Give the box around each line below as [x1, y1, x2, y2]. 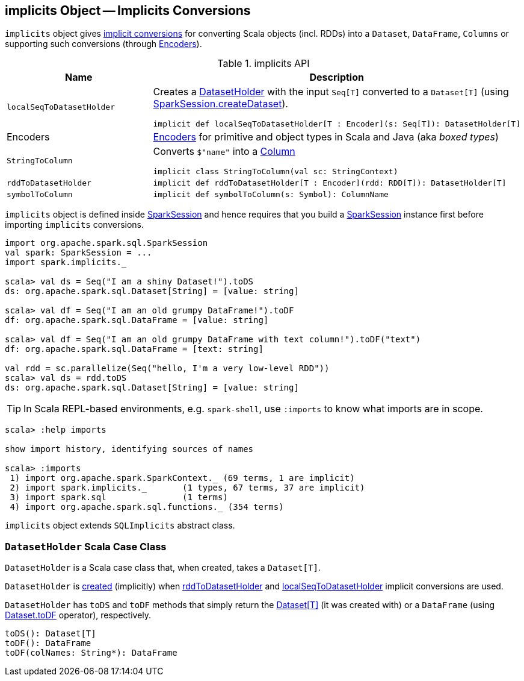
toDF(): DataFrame [5, 638, 91, 648]
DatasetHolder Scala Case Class [5, 540, 167, 553]
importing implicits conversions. [5, 219, 144, 230]
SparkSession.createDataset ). [153, 98, 288, 110]
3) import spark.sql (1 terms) [10, 492, 228, 503]
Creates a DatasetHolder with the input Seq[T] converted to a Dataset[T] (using [153, 86, 509, 98]
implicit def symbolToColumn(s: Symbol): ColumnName [153, 190, 389, 199]
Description [309, 71, 364, 84]
